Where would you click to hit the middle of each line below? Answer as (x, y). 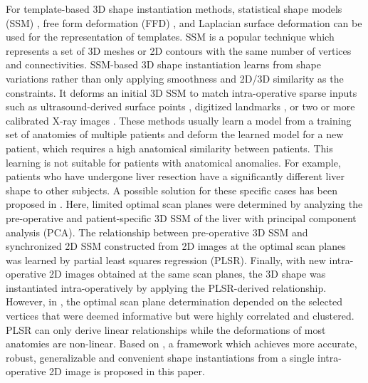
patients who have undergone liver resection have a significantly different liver (175, 176)
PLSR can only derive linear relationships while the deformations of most (166, 329)
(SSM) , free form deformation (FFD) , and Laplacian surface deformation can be (184, 22)
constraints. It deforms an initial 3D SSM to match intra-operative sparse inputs (182, 92)
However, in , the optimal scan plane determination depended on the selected (174, 301)
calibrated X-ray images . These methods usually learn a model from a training (179, 120)
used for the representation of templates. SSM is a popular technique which (170, 37)
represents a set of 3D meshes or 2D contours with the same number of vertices (179, 50)
